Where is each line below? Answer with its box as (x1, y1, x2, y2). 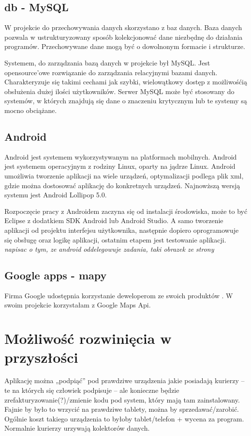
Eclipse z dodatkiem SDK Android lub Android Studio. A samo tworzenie (4, 215, 223, 226)
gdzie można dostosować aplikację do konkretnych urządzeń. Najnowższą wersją (4, 180, 240, 190)
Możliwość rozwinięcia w (4, 328, 172, 348)
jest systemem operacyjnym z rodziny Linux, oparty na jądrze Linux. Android (4, 161, 236, 171)
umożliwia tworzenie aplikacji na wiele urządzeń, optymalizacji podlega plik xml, (4, 170, 244, 180)
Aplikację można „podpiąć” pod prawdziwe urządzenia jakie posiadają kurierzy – (4, 375, 245, 386)
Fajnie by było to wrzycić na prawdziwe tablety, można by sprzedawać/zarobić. (4, 404, 239, 414)
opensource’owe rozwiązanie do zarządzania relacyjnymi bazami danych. (4, 67, 218, 77)
